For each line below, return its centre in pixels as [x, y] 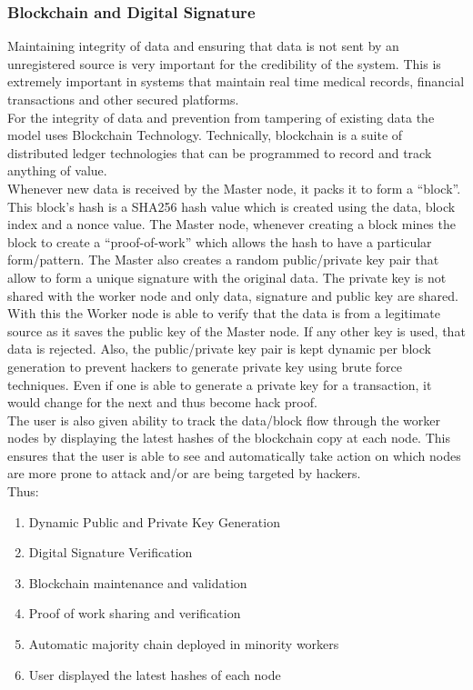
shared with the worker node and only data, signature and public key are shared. [233, 295]
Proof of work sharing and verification [135, 613]
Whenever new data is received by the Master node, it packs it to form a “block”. [234, 188]
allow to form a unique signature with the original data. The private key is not [227, 277]
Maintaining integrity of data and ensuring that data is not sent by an [203, 46]
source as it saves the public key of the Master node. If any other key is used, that [236, 330]
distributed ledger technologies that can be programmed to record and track [220, 152]
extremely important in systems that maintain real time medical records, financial [236, 81]
